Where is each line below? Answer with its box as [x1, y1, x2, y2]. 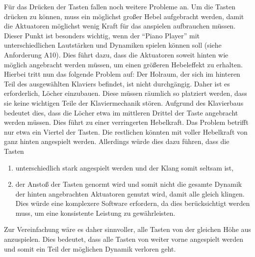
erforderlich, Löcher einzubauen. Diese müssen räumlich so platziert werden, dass [4, 88, 247, 98]
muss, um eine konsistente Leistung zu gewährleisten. [15, 207, 176, 218]
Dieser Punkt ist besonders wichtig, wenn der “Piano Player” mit [4, 30, 200, 40]
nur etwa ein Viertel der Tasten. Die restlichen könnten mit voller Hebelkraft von [4, 126, 248, 137]
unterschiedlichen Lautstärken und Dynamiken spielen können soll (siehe [4, 40, 222, 50]
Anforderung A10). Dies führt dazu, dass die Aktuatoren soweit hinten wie [4, 49, 229, 59]
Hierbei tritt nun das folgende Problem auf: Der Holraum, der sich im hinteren [4, 69, 240, 79]
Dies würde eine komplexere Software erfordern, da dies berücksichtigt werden [15, 198, 250, 208]
